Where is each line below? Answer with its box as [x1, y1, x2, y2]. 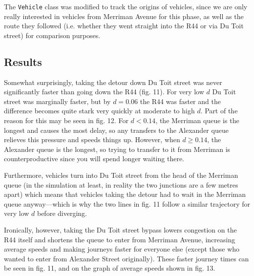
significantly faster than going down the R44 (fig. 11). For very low [4, 86, 204, 97]
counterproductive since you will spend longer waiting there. [4, 153, 184, 164]
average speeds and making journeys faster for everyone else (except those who [4, 244, 240, 254]
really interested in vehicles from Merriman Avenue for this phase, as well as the [4, 11, 244, 21]
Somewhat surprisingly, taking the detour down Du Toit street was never [4, 77, 222, 87]
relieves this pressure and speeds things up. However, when [4, 134, 180, 145]
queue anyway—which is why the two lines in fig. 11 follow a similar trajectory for [4, 198, 250, 209]
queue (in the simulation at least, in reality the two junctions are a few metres [4, 179, 238, 190]
